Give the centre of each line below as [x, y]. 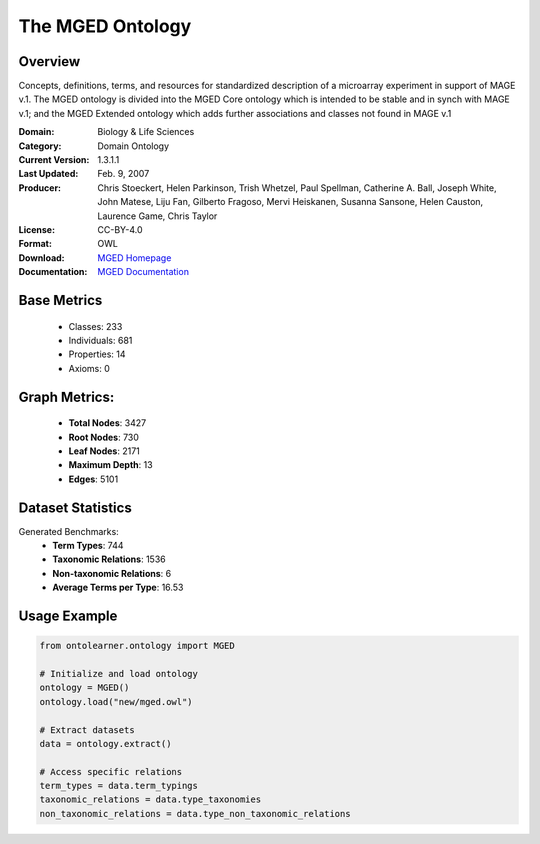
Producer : [40, 187]
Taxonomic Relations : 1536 [109, 559]
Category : [40, 146]
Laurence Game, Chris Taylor [157, 216]
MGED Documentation [143, 272]
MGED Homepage [134, 257]
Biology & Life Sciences [146, 132]
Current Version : [54, 160]
